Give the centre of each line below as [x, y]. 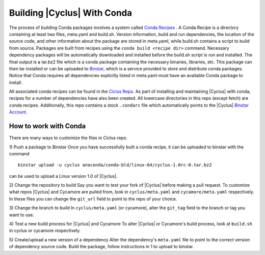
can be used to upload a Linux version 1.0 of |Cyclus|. [63, 176]
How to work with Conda [47, 126]
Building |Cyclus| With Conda [71, 13]
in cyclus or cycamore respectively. [45, 230]
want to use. [22, 215]
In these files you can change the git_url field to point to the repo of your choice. [93, 198]
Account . [18, 112]
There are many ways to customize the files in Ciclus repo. [68, 138]
